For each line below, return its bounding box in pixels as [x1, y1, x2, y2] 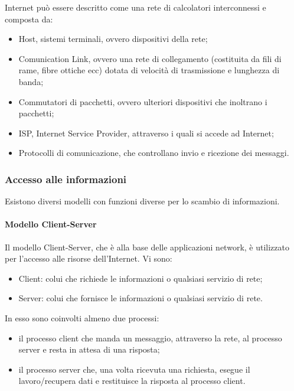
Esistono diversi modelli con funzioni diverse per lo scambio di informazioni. [5, 195, 280, 207]
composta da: [5, 12, 53, 25]
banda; [18, 75, 44, 87]
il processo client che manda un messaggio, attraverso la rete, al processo [18, 331, 282, 344]
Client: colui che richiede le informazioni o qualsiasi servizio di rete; [18, 272, 263, 284]
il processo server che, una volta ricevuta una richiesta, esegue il [18, 363, 250, 375]
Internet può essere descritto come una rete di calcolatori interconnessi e [5, 1, 266, 13]
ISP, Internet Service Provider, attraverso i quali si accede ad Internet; [18, 126, 274, 139]
